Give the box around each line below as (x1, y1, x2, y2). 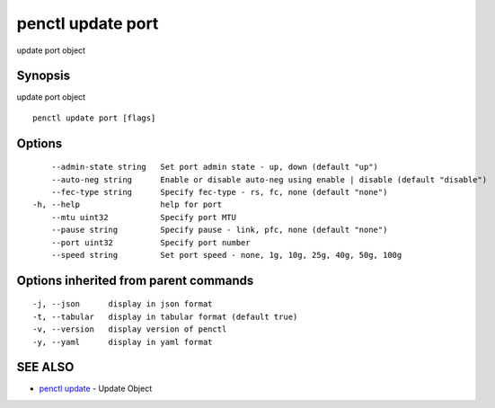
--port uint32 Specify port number (50, 237, 251, 247)
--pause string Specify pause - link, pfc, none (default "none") (50, 225, 388, 235)
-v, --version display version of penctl (32, 324, 227, 334)
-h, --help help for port (32, 200, 223, 210)
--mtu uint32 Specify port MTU (50, 212, 237, 222)
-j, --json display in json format (32, 299, 213, 309)
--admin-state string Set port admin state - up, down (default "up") (50, 162, 379, 173)
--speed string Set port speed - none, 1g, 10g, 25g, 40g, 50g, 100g (50, 250, 402, 260)
